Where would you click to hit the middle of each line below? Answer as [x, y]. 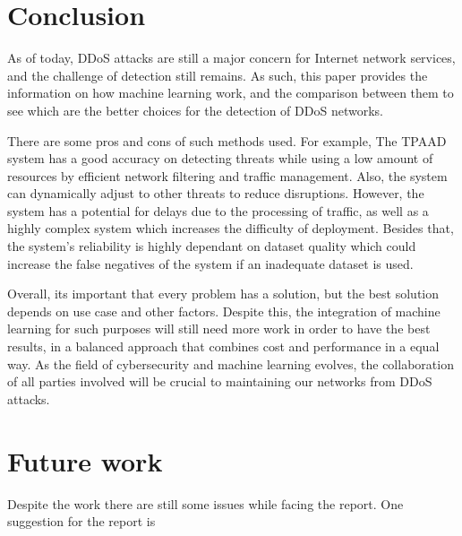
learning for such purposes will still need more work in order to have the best [219, 329]
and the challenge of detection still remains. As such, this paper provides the [218, 75]
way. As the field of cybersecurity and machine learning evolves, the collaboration [231, 363]
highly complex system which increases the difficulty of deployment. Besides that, [231, 228]
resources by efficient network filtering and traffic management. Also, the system [227, 175]
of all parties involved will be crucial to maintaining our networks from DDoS [220, 381]
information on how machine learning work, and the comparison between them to [231, 93]
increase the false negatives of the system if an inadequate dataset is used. [210, 263]
